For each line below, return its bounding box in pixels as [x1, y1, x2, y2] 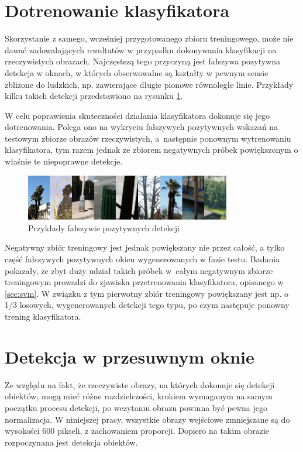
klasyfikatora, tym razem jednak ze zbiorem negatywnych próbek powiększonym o [5, 143, 298, 156]
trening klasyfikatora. [5, 310, 81, 323]
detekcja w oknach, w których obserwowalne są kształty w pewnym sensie [5, 66, 268, 78]
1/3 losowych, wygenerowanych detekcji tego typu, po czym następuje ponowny [5, 299, 290, 311]
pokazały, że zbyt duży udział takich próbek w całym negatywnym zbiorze [5, 264, 273, 276]
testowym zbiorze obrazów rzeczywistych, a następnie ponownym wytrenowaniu [5, 132, 291, 144]
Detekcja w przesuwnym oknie [5, 344, 254, 368]
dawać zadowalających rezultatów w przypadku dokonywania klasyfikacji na [5, 43, 277, 56]
